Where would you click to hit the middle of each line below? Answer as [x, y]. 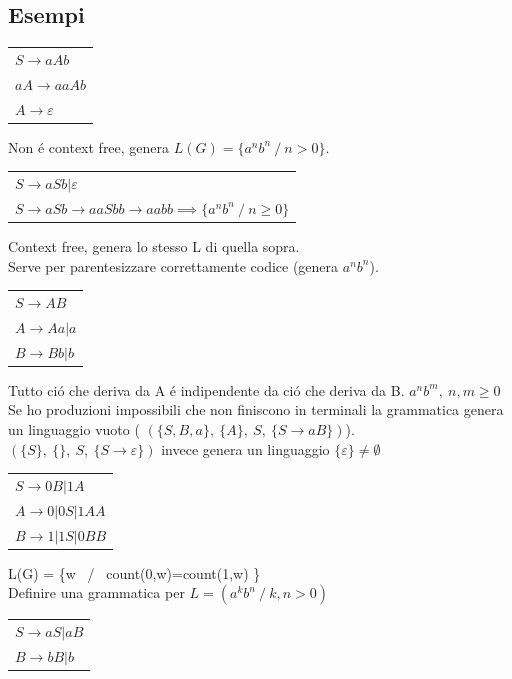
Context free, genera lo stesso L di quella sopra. [154, 246]
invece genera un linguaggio [245, 448]
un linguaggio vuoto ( [74, 428]
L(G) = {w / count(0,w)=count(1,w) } [134, 572]
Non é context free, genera [89, 146]
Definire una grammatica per [96, 592]
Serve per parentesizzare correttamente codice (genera [173, 265]
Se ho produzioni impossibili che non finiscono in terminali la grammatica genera [256, 409]
